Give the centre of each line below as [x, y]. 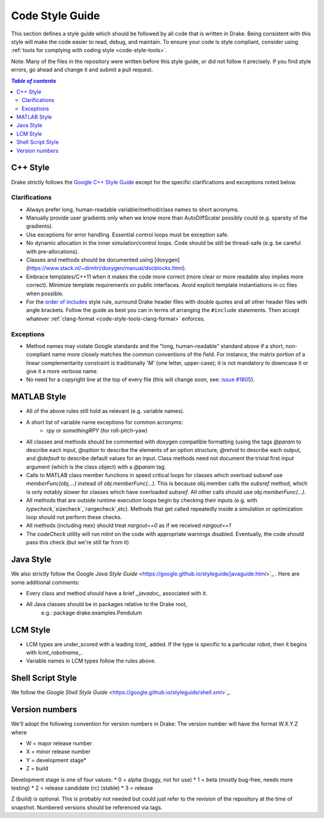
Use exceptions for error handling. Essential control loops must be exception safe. [127, 235]
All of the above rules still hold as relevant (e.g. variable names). [105, 411]
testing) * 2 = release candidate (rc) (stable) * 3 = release [82, 788]
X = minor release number [58, 752]
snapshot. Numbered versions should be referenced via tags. [87, 807]
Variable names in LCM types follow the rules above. [91, 661]
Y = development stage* [56, 760]
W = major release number [59, 743]
